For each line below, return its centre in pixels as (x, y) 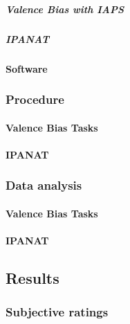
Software (27, 68)
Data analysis (44, 185)
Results (32, 277)
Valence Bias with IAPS (65, 9)
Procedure (35, 99)
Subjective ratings (57, 312)
